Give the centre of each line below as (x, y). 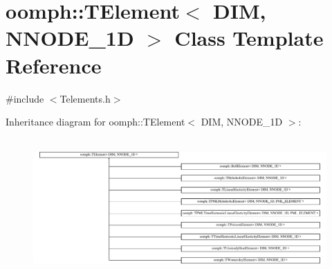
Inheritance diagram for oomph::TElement (95, 122)
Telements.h (85, 98)
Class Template (249, 38)
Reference (54, 65)
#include (25, 98)
